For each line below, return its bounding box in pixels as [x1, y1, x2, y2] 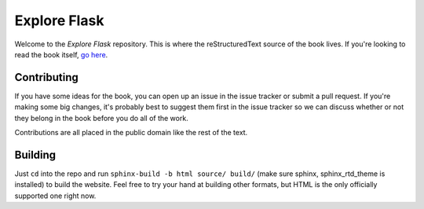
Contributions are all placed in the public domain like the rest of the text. [14, 128, 248, 137]
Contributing [14, 71, 79, 84]
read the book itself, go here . [14, 49, 108, 59]
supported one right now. [14, 191, 97, 200]
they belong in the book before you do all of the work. [14, 113, 188, 123]
